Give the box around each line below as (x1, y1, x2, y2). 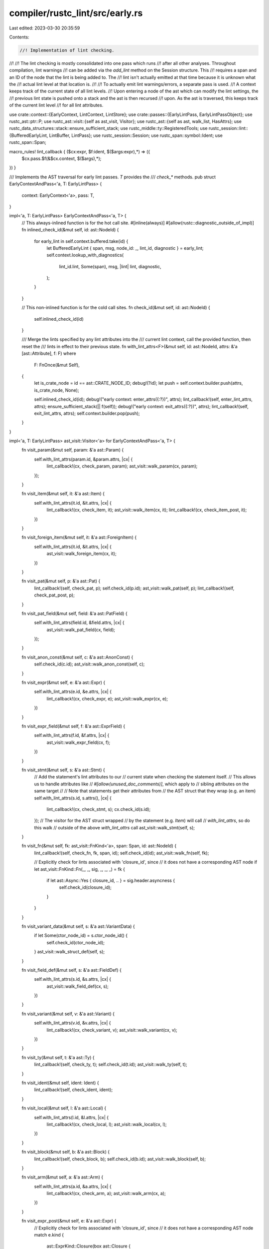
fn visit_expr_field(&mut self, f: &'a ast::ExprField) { (21, 723, 126, 729)
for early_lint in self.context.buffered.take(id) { (34, 238, 129, 244)
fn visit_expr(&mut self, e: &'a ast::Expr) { (21, 679, 106, 685)
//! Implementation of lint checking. (19, 47, 115, 53)
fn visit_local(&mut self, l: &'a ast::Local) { (21, 1105, 107, 1111)
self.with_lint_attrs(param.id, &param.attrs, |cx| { (34, 456, 133, 462)
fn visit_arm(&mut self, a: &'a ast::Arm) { (21, 1174, 104, 1180)
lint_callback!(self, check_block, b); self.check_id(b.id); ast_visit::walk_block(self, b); (34, 1156, 206, 1162)
